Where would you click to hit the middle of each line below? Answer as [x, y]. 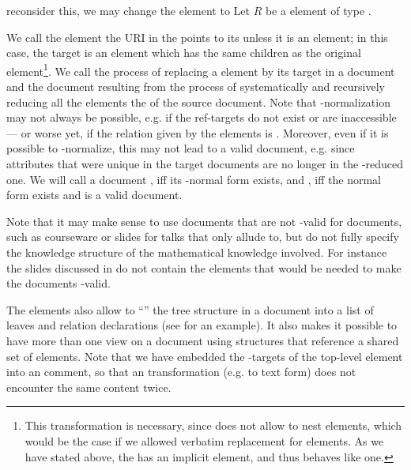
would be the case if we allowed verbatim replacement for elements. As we [204, 440]
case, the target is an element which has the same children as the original [184, 53]
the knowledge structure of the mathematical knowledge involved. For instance [197, 252]
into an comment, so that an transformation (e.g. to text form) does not [181, 372]
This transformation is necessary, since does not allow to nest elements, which [213, 425]
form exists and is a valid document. [94, 195]
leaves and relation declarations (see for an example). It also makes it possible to [202, 325]
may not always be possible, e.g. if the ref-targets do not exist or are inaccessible [202, 117]
